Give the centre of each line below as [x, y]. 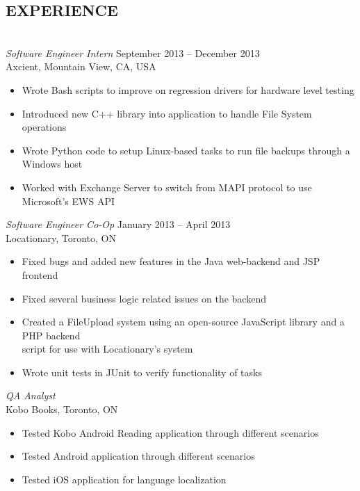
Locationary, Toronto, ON [61, 238]
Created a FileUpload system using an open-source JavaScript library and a [183, 322]
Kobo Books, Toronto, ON [62, 409]
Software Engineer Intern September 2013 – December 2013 [133, 53]
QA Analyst [31, 395]
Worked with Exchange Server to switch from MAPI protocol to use [167, 187]
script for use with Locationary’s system [107, 349]
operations [44, 127]
